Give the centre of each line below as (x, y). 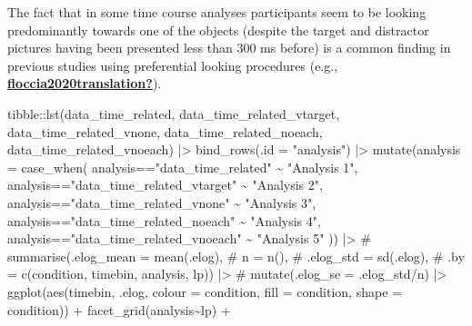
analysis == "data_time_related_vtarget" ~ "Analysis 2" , (165, 185)
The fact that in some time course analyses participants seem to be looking (217, 12)
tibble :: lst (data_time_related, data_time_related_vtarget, (174, 113)
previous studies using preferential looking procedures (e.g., (173, 65)
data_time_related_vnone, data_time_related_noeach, (165, 131)
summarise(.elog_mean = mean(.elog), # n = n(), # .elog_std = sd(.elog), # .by (236, 256)
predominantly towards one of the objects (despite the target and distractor (218, 30)
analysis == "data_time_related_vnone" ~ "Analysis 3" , (162, 202)
